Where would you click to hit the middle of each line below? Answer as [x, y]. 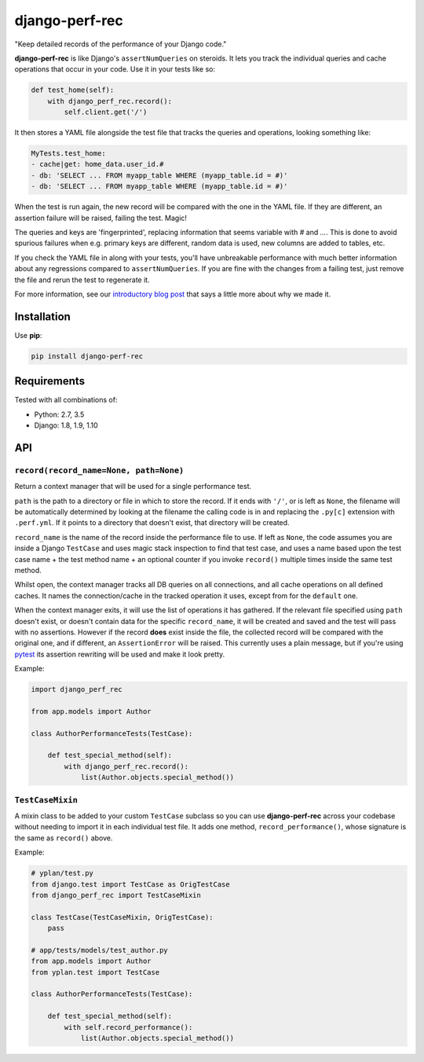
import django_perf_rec [77, 689]
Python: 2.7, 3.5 [59, 414]
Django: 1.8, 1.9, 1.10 [66, 425]
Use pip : [28, 335]
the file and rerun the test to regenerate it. [82, 280]
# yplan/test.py [62, 873]
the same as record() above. [64, 838]
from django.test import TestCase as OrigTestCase [131, 884]
